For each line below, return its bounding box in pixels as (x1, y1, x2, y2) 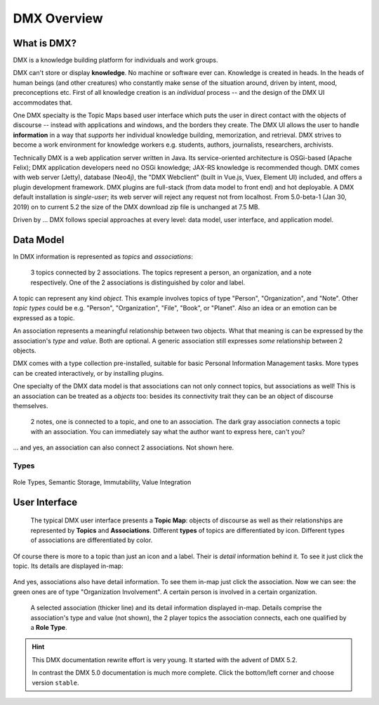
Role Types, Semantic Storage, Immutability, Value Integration (13, 478, 192, 487)
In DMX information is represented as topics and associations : (13, 252, 193, 261)
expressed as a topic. (13, 313, 75, 322)
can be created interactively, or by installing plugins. (13, 369, 164, 377)
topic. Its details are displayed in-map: (13, 562, 124, 570)
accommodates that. (13, 98, 73, 107)
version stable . (32, 678, 80, 687)
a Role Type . (30, 623, 67, 631)
